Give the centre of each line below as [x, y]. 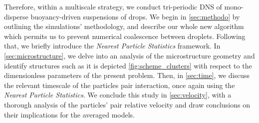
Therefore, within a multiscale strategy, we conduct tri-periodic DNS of [113, 6]
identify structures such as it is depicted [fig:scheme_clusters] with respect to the [128, 65]
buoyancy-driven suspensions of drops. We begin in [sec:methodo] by [135, 16]
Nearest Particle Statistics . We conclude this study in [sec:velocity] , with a [118, 95]
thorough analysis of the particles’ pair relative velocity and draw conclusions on [127, 104]
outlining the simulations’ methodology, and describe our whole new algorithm [124, 26]
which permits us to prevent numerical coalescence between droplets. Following [125, 36]
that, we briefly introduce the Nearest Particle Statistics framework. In [112, 46]
